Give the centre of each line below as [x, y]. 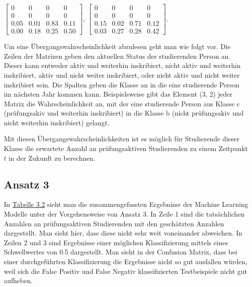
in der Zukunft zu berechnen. [52, 158]
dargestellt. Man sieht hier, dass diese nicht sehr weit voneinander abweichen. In [123, 233]
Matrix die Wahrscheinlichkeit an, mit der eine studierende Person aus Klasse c [122, 103]
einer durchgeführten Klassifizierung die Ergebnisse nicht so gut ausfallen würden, [126, 262]
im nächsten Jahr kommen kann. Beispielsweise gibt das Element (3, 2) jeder [118, 94]
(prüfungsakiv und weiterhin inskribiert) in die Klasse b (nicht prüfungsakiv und [124, 113]
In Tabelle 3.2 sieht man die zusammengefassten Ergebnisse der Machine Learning [126, 204]
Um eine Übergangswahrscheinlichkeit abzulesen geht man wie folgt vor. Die [117, 46]
